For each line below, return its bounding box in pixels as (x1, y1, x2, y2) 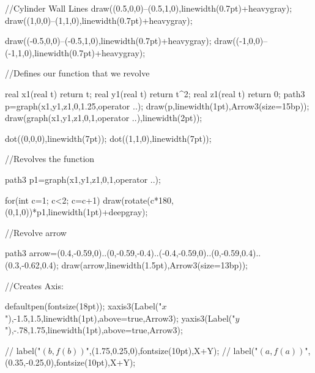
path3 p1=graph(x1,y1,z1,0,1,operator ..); (5, 172, 161, 185)
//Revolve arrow (5, 226, 67, 238)
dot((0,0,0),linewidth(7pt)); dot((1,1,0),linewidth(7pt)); (5, 131, 212, 144)
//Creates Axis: (5, 279, 64, 292)
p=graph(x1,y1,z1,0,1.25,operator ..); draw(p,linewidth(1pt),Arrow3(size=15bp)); (5, 99, 309, 112)
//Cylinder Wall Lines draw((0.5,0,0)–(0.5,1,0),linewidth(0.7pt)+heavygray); (5, 2, 292, 14)
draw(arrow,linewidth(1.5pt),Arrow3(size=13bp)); (61, 258, 248, 271)
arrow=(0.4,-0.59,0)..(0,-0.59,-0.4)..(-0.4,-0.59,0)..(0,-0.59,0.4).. (29, 246, 261, 259)
